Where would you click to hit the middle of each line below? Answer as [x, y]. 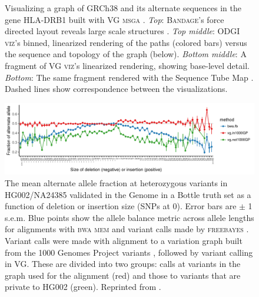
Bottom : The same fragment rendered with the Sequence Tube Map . [129, 77]
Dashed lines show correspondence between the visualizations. [116, 89]
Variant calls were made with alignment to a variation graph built [124, 241]
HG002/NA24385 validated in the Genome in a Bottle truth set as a [128, 194]
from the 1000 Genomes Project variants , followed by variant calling [129, 252]
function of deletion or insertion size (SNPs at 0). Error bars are [121, 206]
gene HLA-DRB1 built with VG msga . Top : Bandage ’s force [114, 19]
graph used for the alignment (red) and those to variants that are [123, 275]
